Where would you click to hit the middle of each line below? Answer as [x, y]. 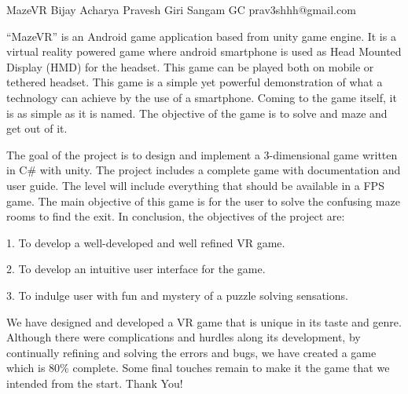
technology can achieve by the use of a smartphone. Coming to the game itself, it [202, 97]
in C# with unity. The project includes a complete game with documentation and [204, 170]
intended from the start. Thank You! [95, 383]
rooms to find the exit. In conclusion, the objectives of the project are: [176, 216]
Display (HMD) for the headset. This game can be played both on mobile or [190, 66]
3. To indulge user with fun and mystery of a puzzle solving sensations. [177, 295]
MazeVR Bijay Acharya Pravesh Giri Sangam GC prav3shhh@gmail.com [181, 9]
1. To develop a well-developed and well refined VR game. [146, 242]
